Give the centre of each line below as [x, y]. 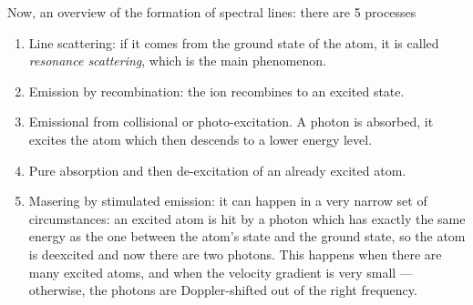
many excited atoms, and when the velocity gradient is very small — [221, 272]
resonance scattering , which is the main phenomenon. [177, 61]
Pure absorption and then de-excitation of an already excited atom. [217, 170]
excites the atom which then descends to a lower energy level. [201, 139]
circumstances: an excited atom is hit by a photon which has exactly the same [247, 218]
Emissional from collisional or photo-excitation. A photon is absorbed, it [231, 122]
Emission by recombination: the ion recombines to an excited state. [216, 91]
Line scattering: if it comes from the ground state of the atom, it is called [234, 42]
